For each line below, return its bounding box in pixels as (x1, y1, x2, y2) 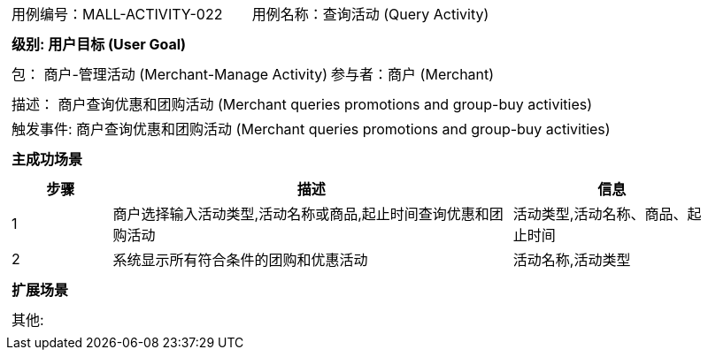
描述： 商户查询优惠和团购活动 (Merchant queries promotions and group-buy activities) (12, 95, 593, 113)
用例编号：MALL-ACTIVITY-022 (12, 5, 223, 23)
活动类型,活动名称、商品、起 (512, 205, 702, 223)
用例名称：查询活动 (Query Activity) (251, 5, 489, 23)
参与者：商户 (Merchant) (331, 65, 495, 83)
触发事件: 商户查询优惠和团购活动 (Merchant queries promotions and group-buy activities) (12, 120, 611, 138)
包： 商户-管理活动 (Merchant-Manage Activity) (12, 65, 328, 83)
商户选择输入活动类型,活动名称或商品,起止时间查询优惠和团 (112, 205, 504, 223)
